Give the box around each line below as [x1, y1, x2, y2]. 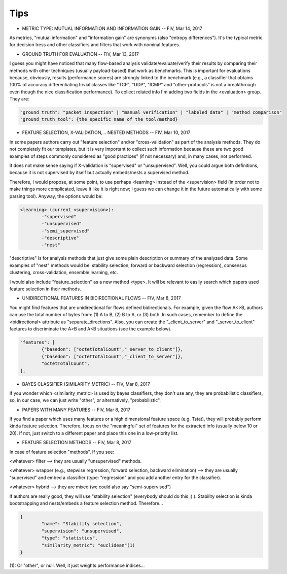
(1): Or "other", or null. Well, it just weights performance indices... [9, 562, 145, 568]
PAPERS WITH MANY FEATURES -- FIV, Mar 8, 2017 [22, 407, 131, 413]
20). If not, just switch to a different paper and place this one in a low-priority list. [9, 430, 179, 436]
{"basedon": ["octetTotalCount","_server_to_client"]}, [41, 347, 184, 352]
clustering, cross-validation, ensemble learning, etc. [9, 269, 118, 276]
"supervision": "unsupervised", [41, 528, 122, 534]
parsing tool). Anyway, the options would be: [9, 193, 103, 199]
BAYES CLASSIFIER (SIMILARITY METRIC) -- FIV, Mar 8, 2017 [22, 381, 151, 387]
